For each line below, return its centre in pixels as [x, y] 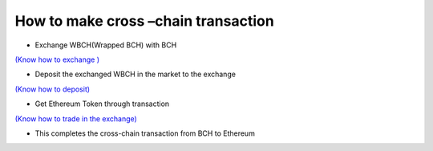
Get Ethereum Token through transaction [102, 104]
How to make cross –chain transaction [144, 21]
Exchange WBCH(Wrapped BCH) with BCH [106, 45]
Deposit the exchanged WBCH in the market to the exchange [136, 74]
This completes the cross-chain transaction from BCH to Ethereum [145, 133]
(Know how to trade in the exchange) [76, 118]
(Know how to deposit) [53, 89]
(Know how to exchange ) [57, 59]
